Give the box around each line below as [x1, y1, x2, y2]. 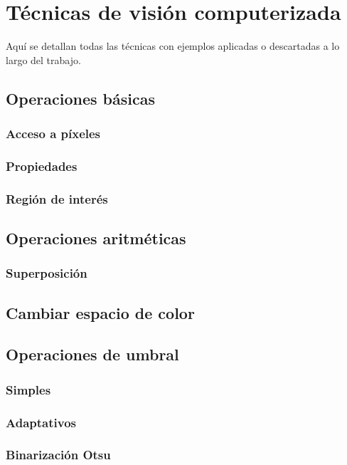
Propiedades [6, 157, 78, 174]
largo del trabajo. [6, 52, 81, 67]
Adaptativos [6, 413, 76, 431]
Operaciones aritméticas [6, 227, 186, 249]
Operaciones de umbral [6, 343, 179, 365]
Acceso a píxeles [6, 125, 101, 142]
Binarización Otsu [6, 446, 111, 464]
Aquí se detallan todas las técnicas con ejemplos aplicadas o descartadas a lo [6, 38, 340, 53]
